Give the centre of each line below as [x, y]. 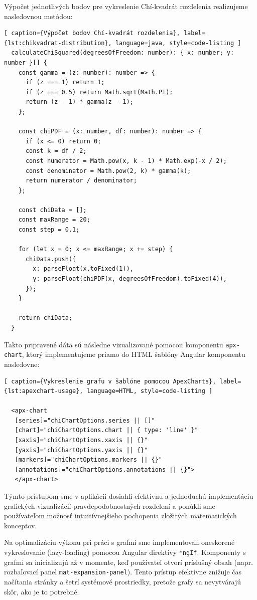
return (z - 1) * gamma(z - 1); [79, 102]
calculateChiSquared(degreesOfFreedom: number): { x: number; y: [123, 53]
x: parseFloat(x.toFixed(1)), [83, 269]
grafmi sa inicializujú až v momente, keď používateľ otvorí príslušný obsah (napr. [128, 562]
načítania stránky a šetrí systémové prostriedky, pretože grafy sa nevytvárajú [123, 581]
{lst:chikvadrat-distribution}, [58, 43]
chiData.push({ [51, 259]
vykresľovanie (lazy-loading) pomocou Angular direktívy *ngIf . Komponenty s [125, 552]
